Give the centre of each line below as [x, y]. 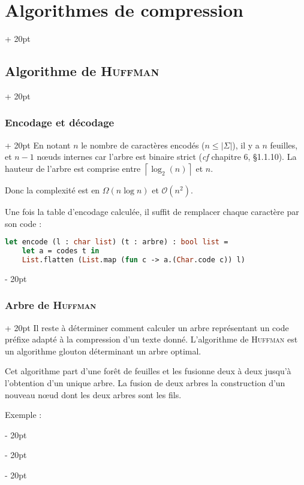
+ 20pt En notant [38, 145]
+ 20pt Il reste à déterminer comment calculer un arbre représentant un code [147, 327]
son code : [23, 223]
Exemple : [23, 415]
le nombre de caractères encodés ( [143, 145]
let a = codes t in [61, 251]
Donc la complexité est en [52, 190]
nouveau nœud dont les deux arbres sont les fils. [93, 394]
